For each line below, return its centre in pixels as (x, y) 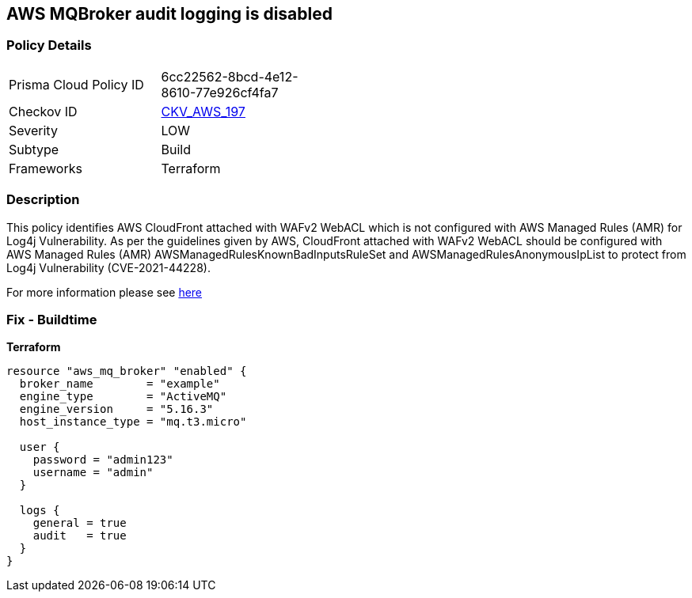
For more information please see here (105, 292)
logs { (40, 511)
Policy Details (49, 45)
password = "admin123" (103, 460)
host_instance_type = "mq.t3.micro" (133, 422)
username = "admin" (93, 473)
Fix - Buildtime (52, 319)
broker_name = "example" (120, 384)
